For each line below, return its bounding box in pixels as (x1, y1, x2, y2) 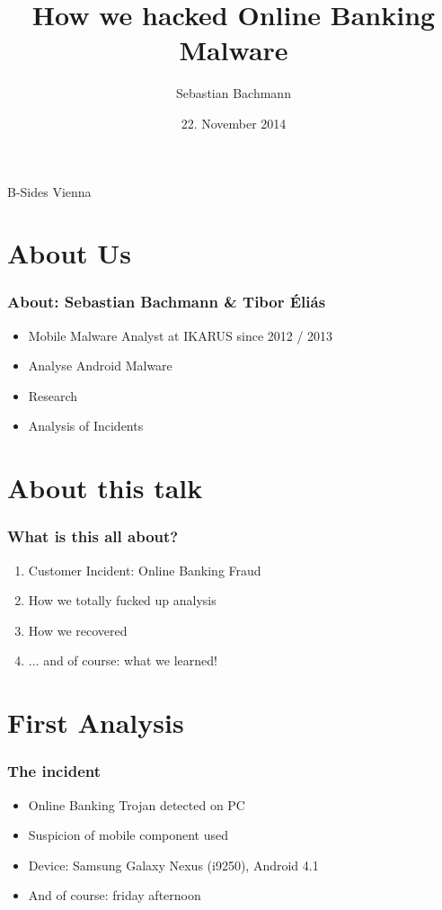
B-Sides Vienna (7, 182, 92, 201)
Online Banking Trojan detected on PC (28, 795, 245, 814)
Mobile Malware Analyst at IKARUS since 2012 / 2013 (28, 326, 333, 344)
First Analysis (7, 704, 184, 741)
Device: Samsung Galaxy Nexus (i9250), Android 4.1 (28, 855, 319, 874)
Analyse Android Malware (28, 356, 172, 375)
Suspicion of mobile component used (28, 825, 229, 844)
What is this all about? (7, 525, 179, 548)
